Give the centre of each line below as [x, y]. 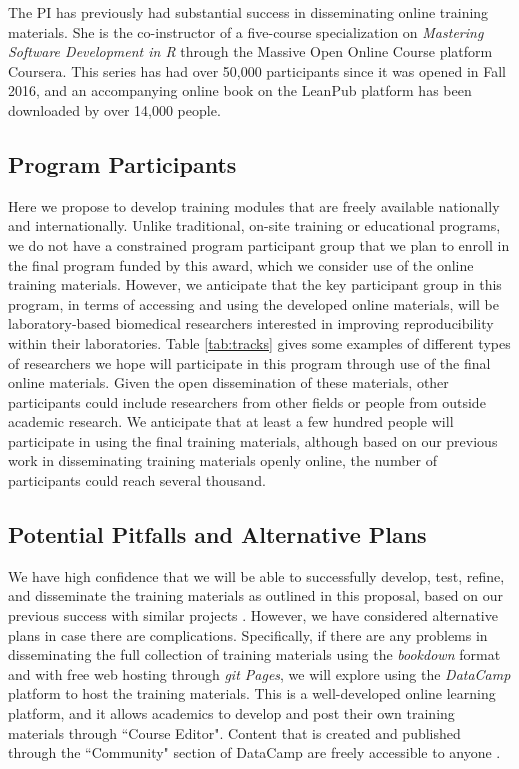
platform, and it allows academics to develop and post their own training [231, 713]
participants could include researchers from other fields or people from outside [247, 401]
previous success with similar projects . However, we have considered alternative [253, 615]
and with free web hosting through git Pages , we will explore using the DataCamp [259, 673]
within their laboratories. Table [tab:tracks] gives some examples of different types [259, 342]
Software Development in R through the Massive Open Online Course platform [250, 51]
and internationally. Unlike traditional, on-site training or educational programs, [254, 225]
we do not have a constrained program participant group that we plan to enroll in [259, 244]
